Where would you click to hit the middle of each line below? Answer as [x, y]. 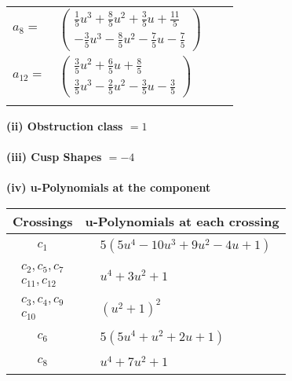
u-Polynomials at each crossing [182, 221]
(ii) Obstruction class [65, 125]
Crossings [43, 221]
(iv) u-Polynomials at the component [109, 187]
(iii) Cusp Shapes [54, 157]
